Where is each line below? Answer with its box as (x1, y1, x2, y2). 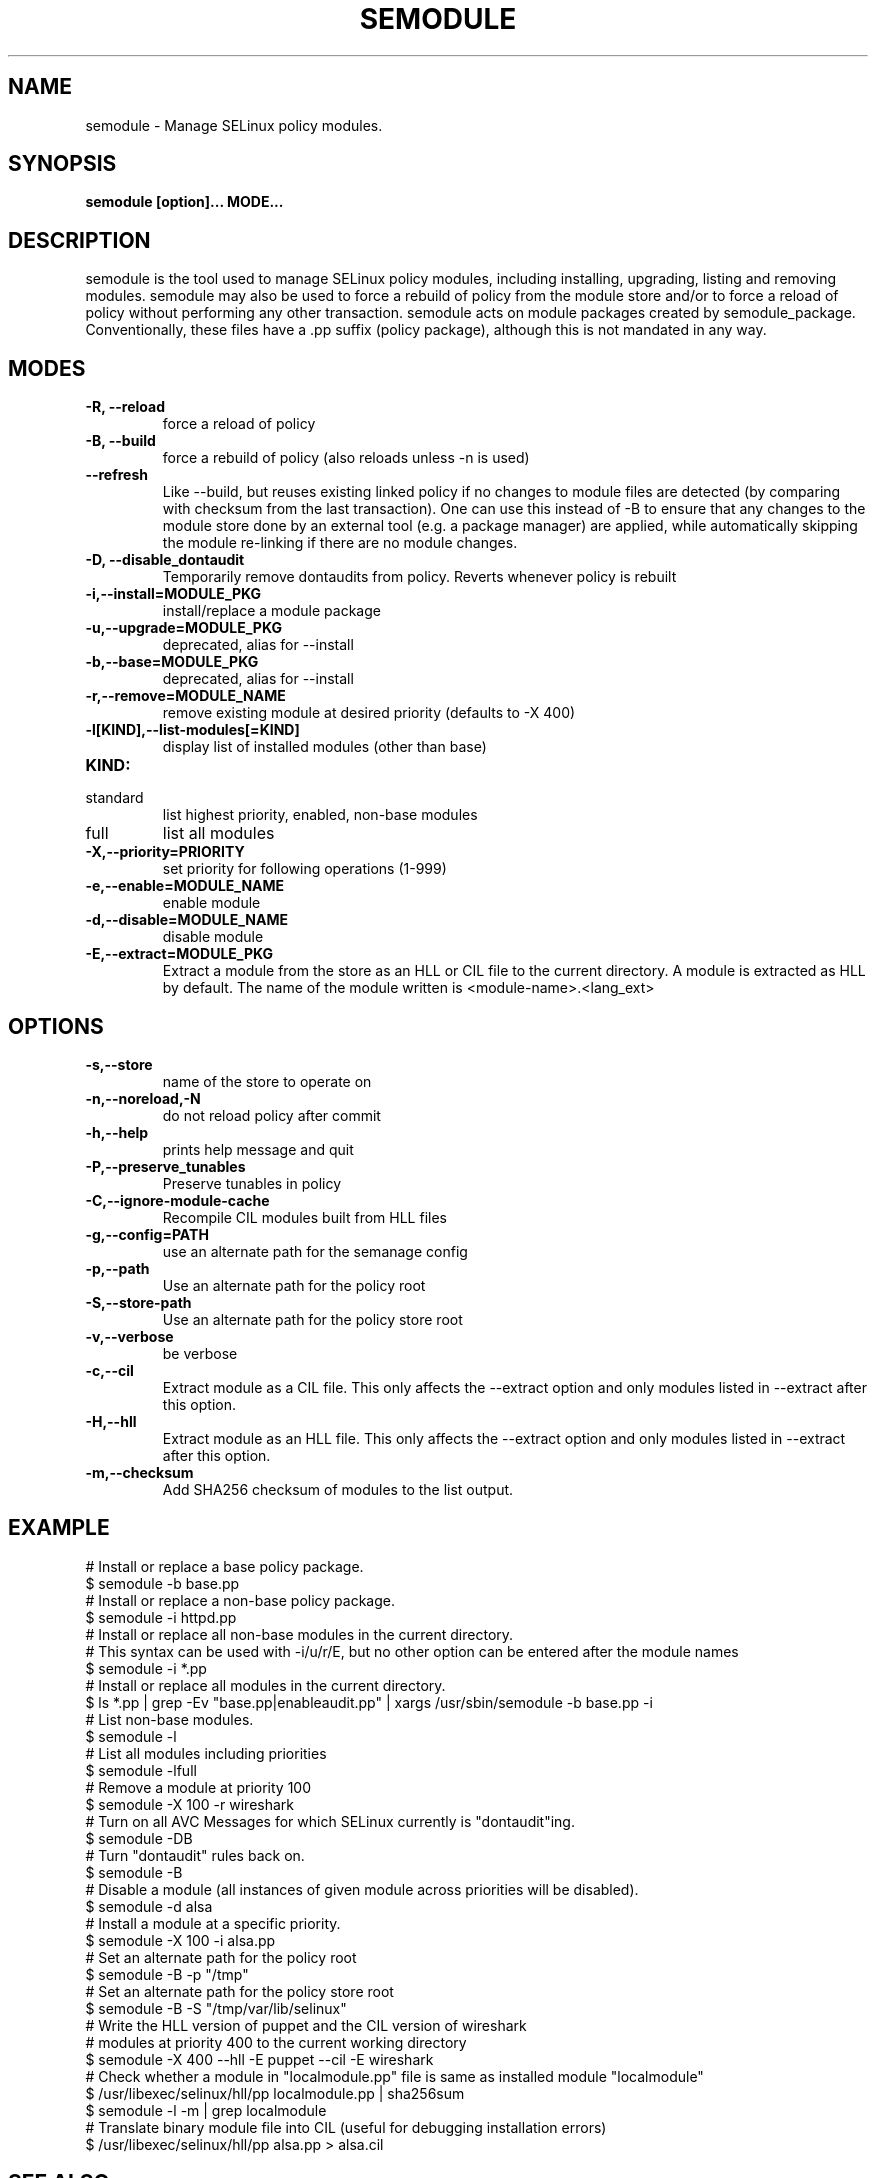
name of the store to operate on (162, 1072, 372, 1090)
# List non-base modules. (85, 1710, 254, 1728)
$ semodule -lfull (85, 1761, 197, 1779)
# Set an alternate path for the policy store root (85, 1982, 394, 2000)
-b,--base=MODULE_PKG (85, 653, 259, 671)
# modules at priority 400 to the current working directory (85, 2033, 467, 2051)
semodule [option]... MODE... (85, 193, 284, 211)
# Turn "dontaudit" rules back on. (85, 1846, 305, 1864)
